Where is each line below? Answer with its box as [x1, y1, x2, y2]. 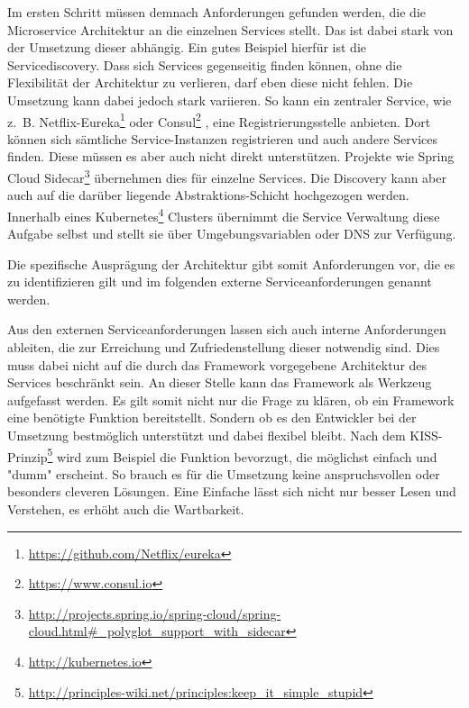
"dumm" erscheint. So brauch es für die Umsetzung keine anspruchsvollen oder [7, 464, 440, 483]
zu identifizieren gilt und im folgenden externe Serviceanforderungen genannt [7, 272, 432, 291]
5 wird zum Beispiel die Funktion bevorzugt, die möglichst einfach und [47, 444, 437, 466]
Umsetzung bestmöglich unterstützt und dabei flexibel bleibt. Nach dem [7, 426, 406, 445]
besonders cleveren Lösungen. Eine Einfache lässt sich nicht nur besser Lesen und [7, 482, 456, 501]
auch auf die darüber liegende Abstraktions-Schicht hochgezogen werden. [7, 186, 409, 204]
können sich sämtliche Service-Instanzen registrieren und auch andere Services [7, 129, 437, 148]
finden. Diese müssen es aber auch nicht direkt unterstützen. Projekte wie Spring [7, 147, 455, 166]
